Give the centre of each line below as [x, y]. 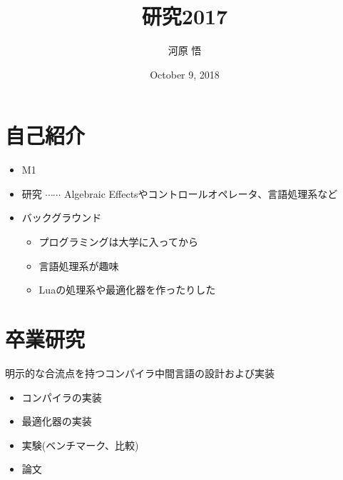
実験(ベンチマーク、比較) [80, 445]
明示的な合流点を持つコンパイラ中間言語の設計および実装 [140, 372]
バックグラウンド [62, 217]
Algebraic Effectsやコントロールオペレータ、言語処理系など [201, 193]
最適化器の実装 [57, 421]
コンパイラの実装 [62, 397]
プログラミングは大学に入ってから [118, 242]
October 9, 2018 [185, 74]
